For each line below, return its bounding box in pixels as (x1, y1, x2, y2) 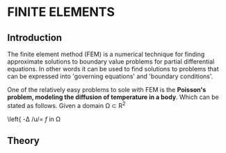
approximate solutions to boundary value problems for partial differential (7, 57, 215, 66)
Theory (7, 135, 40, 147)
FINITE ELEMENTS (7, 4, 115, 20)
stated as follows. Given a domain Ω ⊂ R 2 (7, 100, 126, 109)
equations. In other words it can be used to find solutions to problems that (7, 65, 219, 73)
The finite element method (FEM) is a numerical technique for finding (7, 50, 205, 58)
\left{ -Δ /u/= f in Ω (7, 115, 61, 123)
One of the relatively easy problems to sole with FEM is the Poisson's (7, 86, 207, 93)
